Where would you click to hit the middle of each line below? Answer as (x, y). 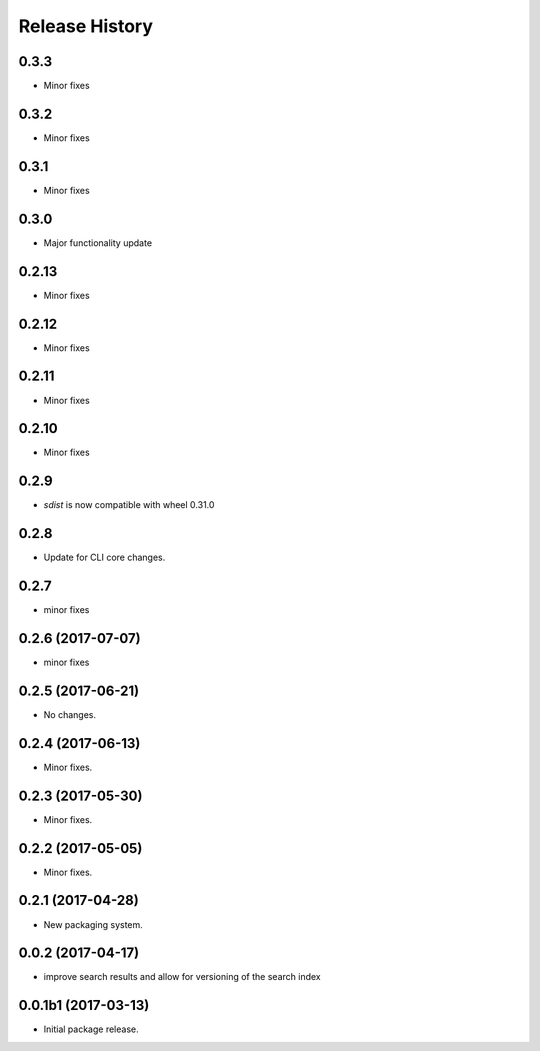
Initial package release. (91, 1029)
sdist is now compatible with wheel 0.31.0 (129, 505)
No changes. (70, 714)
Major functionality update (98, 242)
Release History (86, 26)
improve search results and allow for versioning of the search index (182, 977)
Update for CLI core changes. (104, 557)
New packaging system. (93, 924)
